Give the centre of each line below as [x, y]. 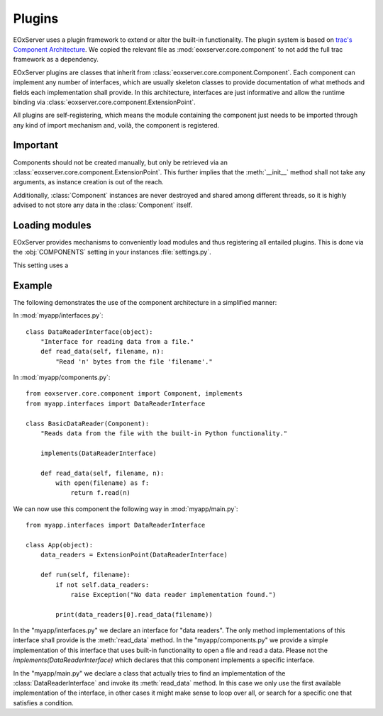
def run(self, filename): [85, 575]
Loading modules [52, 225]
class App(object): [60, 545]
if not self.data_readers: [102, 584]
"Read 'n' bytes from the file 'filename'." [134, 361]
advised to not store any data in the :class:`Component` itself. [103, 205]
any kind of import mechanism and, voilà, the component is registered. [116, 125]
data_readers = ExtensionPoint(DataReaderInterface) [134, 555]
